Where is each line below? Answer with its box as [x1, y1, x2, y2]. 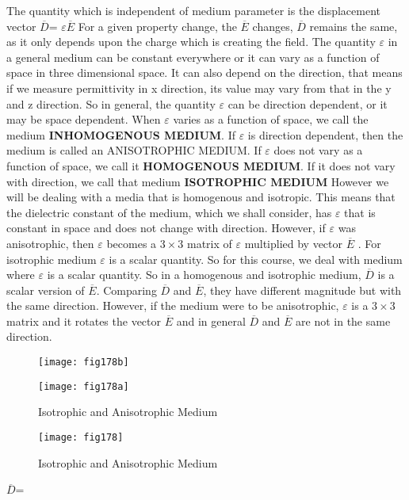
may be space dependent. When [6, 111, 161, 128]
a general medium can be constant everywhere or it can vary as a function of [6, 48, 380, 65]
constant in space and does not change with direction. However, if [6, 219, 326, 236]
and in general [176, 312, 246, 329]
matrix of [187, 235, 232, 251]
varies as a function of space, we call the [173, 111, 369, 128]
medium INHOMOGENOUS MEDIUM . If [6, 126, 235, 143]
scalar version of [6, 281, 85, 298]
